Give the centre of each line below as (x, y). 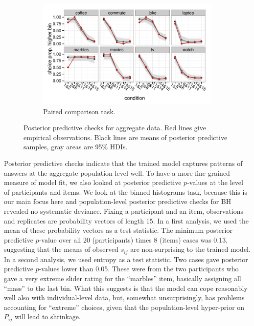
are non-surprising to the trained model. (190, 249)
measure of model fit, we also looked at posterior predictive (93, 182)
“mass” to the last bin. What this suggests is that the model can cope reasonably (126, 288)
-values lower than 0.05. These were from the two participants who (139, 269)
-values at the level (215, 182)
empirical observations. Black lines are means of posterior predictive (126, 137)
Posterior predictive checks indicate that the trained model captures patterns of (123, 163)
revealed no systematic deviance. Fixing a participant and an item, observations (124, 211)
